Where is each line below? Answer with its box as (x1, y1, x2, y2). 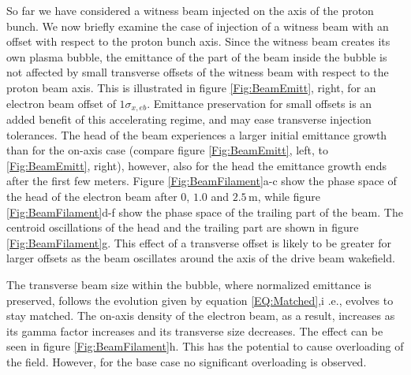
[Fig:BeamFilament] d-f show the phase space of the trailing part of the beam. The (6, 203, 403, 220)
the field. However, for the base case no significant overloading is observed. (6, 353, 367, 369)
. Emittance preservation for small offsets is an (147, 95, 372, 111)
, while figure (257, 187, 321, 204)
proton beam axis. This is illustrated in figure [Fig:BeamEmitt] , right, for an (6, 79, 376, 95)
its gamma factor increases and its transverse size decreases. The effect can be (6, 322, 383, 339)
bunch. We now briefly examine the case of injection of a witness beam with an (6, 17, 389, 34)
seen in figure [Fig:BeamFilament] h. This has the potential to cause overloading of (6, 338, 404, 355)
